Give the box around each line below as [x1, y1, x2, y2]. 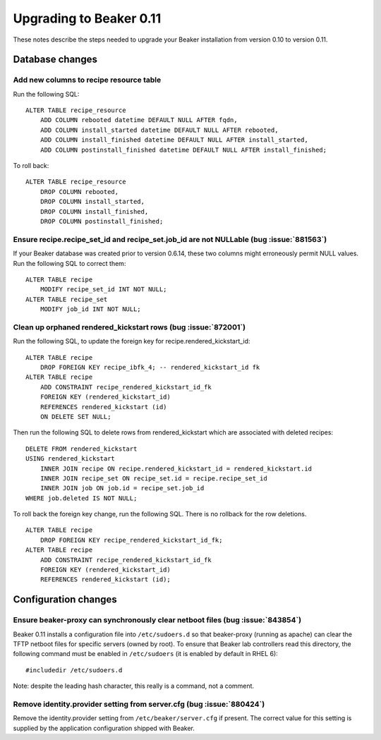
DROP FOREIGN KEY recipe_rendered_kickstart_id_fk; [40, 536, 223, 544]
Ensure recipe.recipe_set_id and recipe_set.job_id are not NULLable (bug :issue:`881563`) [13, 234, 327, 244]
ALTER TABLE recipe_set [25, 295, 108, 303]
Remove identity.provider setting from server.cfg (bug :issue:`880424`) [13, 699, 265, 709]
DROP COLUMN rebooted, [40, 188, 119, 195]
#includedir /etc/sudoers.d [25, 666, 123, 674]
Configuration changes [13, 593, 118, 606]
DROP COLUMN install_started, [40, 198, 145, 206]
